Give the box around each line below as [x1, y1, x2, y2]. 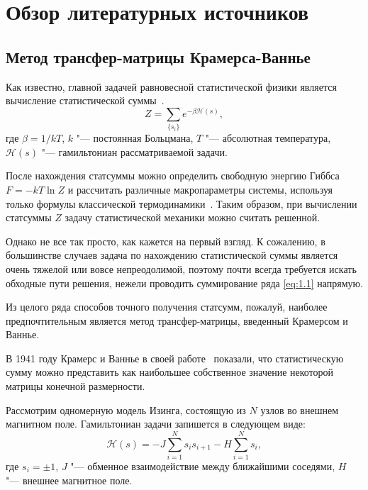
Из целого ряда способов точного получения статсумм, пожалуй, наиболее [6, 299, 328, 314]
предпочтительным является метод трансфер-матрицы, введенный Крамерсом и [6, 313, 348, 328]
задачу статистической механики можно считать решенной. [65, 210, 320, 225]
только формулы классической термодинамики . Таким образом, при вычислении [6, 196, 357, 211]
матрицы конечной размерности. [6, 379, 145, 394]
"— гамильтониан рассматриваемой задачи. [41, 144, 228, 159]
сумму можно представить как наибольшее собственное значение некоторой [6, 364, 334, 379]
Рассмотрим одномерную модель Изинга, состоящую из [6, 402, 246, 417]
